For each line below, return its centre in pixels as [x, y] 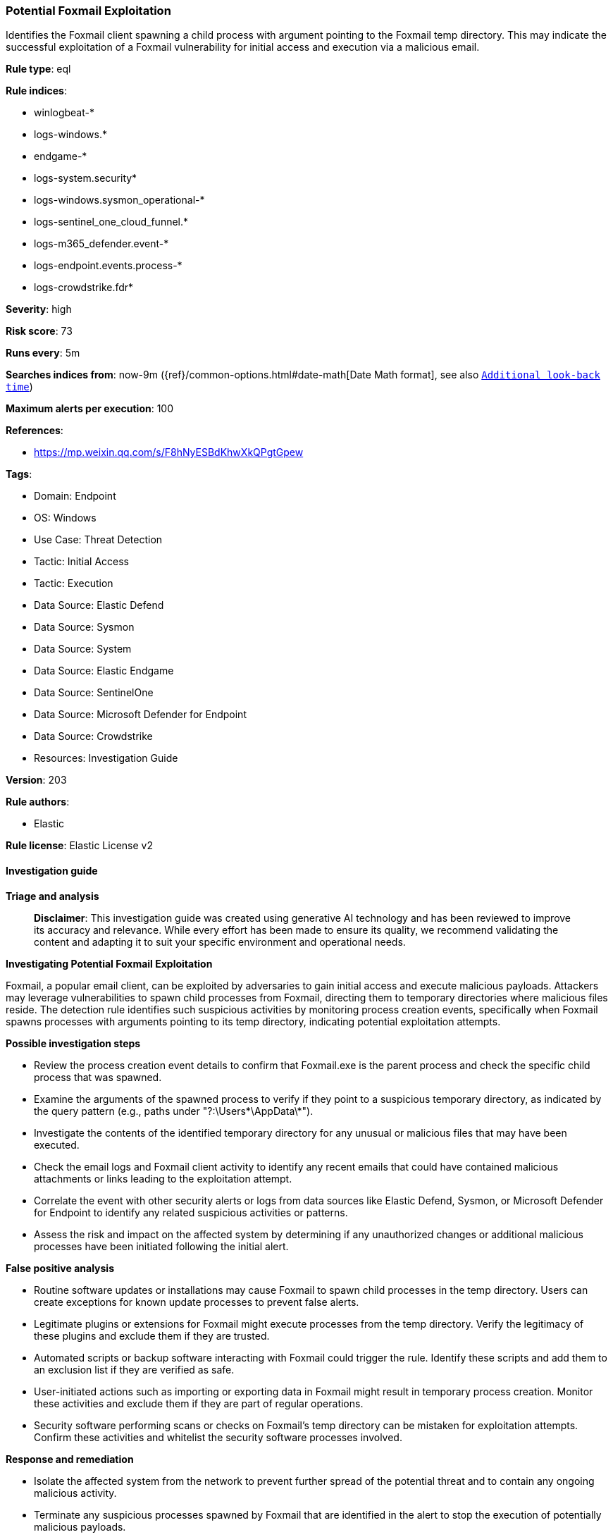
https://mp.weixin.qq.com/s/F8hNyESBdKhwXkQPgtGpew [169, 452]
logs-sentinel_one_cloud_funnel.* [111, 222]
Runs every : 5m [43, 353]
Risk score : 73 [39, 331]
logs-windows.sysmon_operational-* [119, 200]
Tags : [19, 474]
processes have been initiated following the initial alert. [161, 1246]
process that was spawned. [98, 1077]
